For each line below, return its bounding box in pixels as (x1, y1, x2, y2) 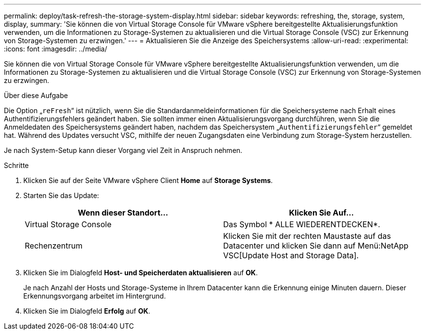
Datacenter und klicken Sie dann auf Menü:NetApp (223, 241, 409, 250)
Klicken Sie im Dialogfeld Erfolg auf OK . (23, 307, 150, 315)
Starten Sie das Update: (23, 191, 99, 200)
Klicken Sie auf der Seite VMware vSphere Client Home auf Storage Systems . (23, 176, 273, 184)
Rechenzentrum (25, 241, 82, 250)
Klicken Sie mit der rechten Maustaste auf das (223, 231, 391, 241)
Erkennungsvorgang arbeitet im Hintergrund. (23, 292, 166, 300)
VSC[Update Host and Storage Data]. (223, 250, 359, 260)
